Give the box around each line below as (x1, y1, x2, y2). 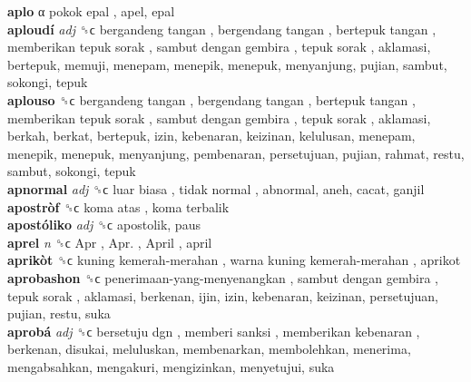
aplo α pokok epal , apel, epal (7, 2, 175, 20)
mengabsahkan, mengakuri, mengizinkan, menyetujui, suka (7, 357, 335, 376)
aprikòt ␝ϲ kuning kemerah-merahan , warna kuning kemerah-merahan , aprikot (7, 250, 461, 269)
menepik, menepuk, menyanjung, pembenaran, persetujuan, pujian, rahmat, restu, (7, 143, 465, 162)
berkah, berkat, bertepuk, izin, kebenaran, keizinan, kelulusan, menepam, (7, 126, 416, 145)
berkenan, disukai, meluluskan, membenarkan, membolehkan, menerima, (7, 339, 411, 358)
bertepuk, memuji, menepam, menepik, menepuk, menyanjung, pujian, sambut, (7, 54, 447, 73)
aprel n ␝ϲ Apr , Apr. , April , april (7, 232, 212, 251)
